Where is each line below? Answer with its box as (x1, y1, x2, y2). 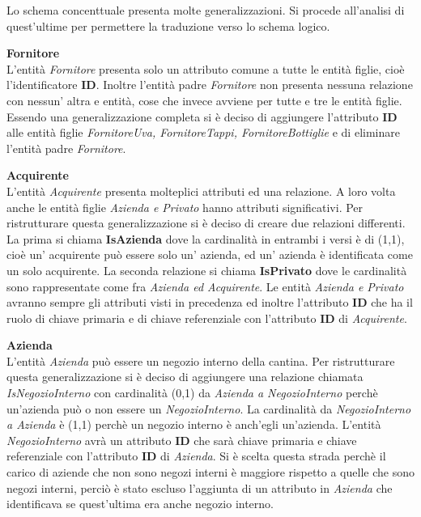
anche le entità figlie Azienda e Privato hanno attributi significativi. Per (6, 198, 364, 215)
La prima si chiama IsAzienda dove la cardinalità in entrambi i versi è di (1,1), (6, 230, 405, 247)
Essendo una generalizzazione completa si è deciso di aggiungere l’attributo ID (6, 108, 398, 125)
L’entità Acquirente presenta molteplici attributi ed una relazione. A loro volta (6, 182, 396, 199)
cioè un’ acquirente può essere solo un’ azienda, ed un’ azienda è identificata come (6, 246, 413, 263)
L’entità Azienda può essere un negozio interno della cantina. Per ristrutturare (6, 352, 395, 369)
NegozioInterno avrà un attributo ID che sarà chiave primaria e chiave (6, 431, 357, 448)
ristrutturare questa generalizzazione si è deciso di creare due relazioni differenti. (6, 214, 406, 231)
